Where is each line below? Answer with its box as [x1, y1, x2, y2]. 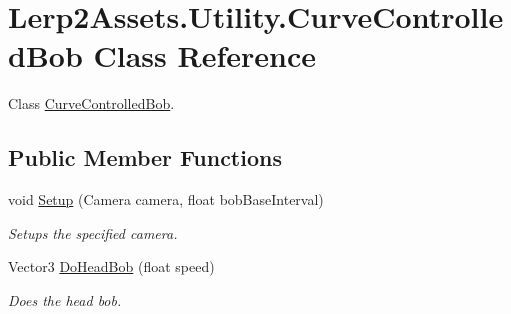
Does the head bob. [8, 289, 122, 310]
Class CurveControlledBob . [8, 93, 175, 114]
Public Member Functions [8, 142, 282, 173]
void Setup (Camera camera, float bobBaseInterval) [8, 189, 324, 210]
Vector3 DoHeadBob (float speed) [8, 256, 215, 277]
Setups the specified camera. [8, 222, 178, 243]
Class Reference [93, 35, 317, 76]
